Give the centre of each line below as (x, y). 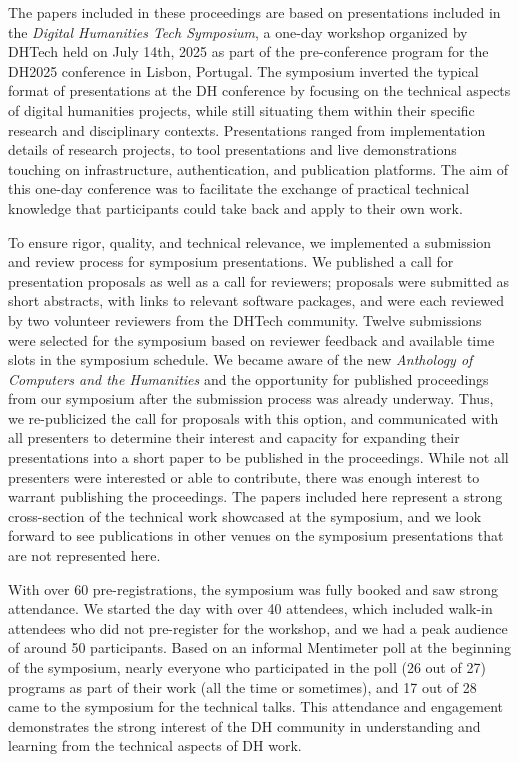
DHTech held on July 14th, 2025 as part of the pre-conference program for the (248, 51)
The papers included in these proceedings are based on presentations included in (254, 12)
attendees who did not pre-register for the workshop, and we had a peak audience (258, 627)
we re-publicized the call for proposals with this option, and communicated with (253, 417)
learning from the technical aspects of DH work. (155, 745)
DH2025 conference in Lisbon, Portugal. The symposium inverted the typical (243, 70)
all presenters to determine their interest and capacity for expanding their (234, 437)
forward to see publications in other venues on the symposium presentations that (256, 535)
